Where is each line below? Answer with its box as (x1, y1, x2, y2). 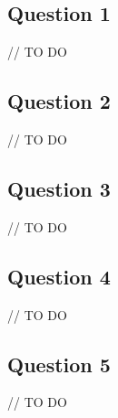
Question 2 (7, 87, 111, 115)
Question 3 (7, 174, 111, 202)
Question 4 (7, 262, 111, 290)
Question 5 (7, 349, 111, 378)
